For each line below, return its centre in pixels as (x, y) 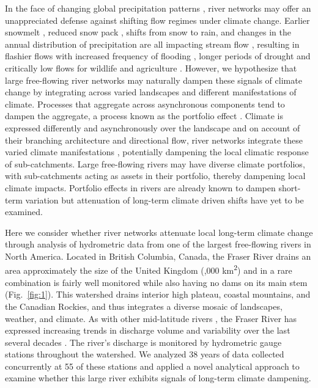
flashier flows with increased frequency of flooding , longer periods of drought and (158, 56)
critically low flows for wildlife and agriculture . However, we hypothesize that (151, 68)
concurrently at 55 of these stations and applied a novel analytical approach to (152, 366)
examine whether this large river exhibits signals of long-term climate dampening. (158, 378)
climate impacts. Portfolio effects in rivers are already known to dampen (140, 187)
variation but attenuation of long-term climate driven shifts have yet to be (165, 199)
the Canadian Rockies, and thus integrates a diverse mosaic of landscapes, (144, 306)
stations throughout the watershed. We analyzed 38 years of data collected (145, 354)
